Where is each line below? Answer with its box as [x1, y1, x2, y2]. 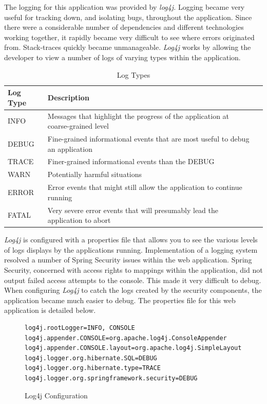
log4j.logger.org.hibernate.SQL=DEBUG [25, 354, 157, 362]
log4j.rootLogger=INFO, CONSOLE [25, 324, 135, 332]
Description [47, 92, 89, 102]
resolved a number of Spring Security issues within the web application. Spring [4, 254, 252, 265]
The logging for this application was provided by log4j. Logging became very [4, 2, 245, 12]
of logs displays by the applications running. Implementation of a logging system [4, 244, 258, 255]
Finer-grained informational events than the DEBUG [47, 156, 215, 167]
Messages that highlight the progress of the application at [47, 110, 230, 121]
